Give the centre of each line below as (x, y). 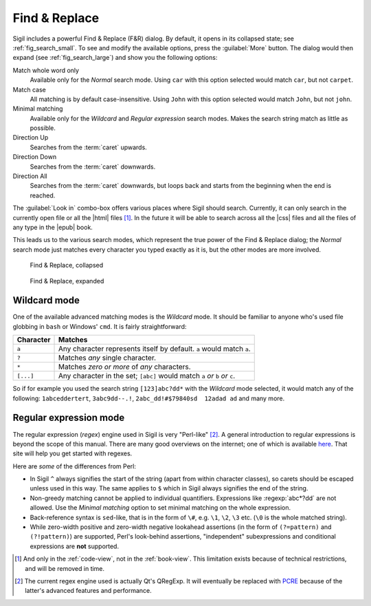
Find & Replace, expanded (67, 281)
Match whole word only (46, 70)
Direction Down (35, 157)
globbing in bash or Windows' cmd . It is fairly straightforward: (100, 326)
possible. (43, 128)
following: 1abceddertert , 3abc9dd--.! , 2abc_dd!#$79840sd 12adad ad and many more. (149, 398)
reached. (43, 195)
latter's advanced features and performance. (89, 591)
